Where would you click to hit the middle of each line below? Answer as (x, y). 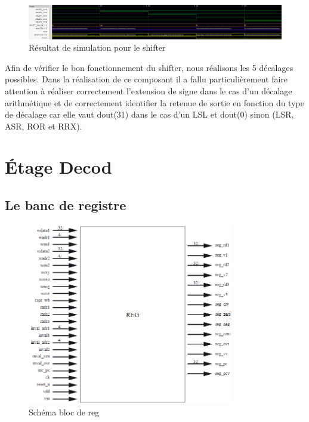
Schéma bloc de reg (64, 412)
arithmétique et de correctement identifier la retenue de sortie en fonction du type (154, 102)
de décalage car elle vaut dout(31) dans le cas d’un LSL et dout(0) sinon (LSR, (149, 114)
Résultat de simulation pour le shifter (97, 47)
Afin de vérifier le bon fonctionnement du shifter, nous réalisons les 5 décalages (149, 67)
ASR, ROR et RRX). (44, 126)
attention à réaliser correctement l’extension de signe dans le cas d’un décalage (149, 90)
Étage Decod (58, 167)
